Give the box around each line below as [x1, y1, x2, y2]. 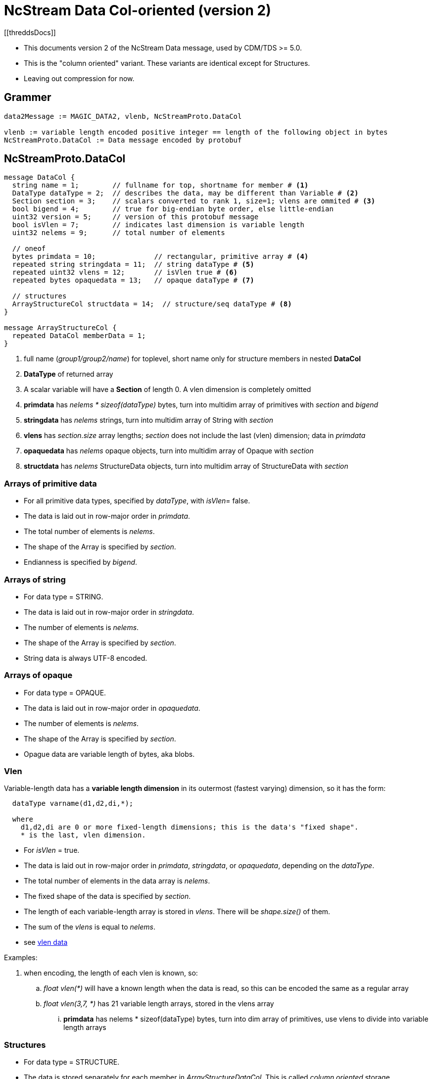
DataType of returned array [24, 370, 113, 379]
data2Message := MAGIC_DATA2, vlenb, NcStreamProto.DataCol [4, 112, 242, 120]
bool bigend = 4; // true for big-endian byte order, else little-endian [12, 205, 334, 213]
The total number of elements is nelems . [24, 527, 155, 536]
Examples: [4, 953, 38, 962]
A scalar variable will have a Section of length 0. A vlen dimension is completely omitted [24, 385, 311, 394]
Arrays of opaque [4, 670, 73, 681]
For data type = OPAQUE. [24, 688, 106, 697]
